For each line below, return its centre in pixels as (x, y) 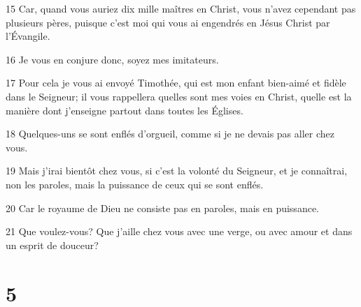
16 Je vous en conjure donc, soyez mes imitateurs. (112, 59)
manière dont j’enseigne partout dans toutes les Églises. (125, 110)
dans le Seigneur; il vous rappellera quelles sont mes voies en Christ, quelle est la (179, 96)
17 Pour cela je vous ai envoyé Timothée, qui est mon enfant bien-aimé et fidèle (176, 83)
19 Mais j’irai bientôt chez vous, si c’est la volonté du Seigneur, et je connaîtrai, (177, 171)
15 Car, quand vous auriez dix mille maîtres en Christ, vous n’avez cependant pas (181, 8)
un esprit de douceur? (52, 245)
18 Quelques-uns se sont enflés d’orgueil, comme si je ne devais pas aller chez (170, 134)
